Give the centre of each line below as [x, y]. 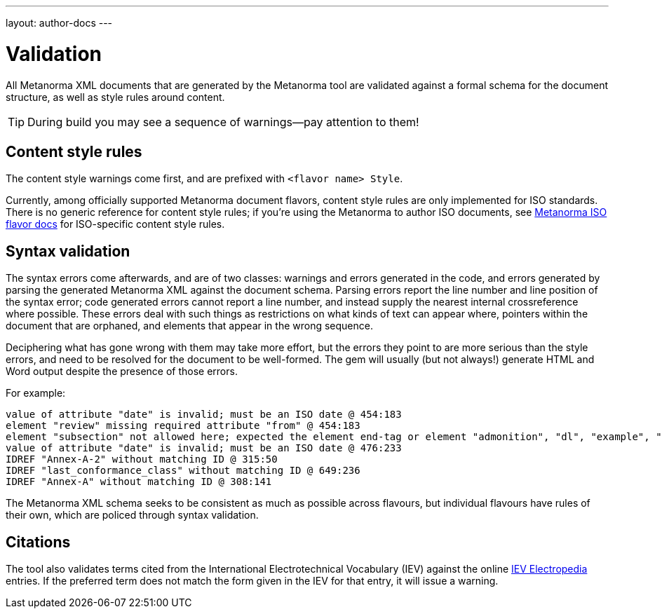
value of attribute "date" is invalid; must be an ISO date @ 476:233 [204, 448]
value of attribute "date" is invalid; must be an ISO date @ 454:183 [204, 415]
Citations [38, 542]
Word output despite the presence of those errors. [122, 371]
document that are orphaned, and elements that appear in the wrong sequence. [189, 326]
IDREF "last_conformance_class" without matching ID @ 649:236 [183, 471]
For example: [36, 393]
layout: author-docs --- [59, 23]
